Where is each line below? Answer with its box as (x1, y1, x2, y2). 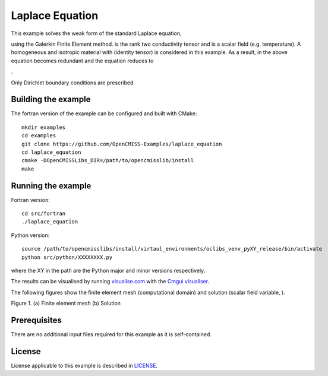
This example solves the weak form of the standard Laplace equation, (11, 30, 182, 37)
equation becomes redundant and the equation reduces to (11, 57, 154, 64)
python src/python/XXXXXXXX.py (21, 254, 113, 261)
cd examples (21, 132, 56, 139)
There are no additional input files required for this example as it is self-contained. (11, 331, 212, 338)
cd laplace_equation (21, 148, 81, 156)
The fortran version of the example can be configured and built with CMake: (11, 110, 197, 117)
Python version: (11, 232, 50, 239)
